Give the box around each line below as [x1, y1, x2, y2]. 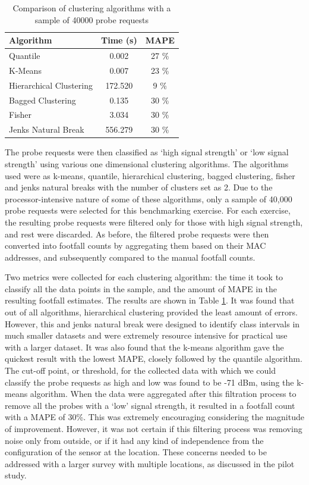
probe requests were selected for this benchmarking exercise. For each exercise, [5, 204, 291, 217]
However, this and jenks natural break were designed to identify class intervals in [5, 317, 300, 330]
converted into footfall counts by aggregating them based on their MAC [5, 239, 266, 252]
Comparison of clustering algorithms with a [12, 2, 171, 14]
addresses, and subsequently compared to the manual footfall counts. [5, 251, 256, 263]
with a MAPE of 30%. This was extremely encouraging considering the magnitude [5, 411, 304, 423]
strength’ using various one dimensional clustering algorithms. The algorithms [5, 157, 289, 170]
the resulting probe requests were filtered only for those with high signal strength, [5, 215, 303, 228]
